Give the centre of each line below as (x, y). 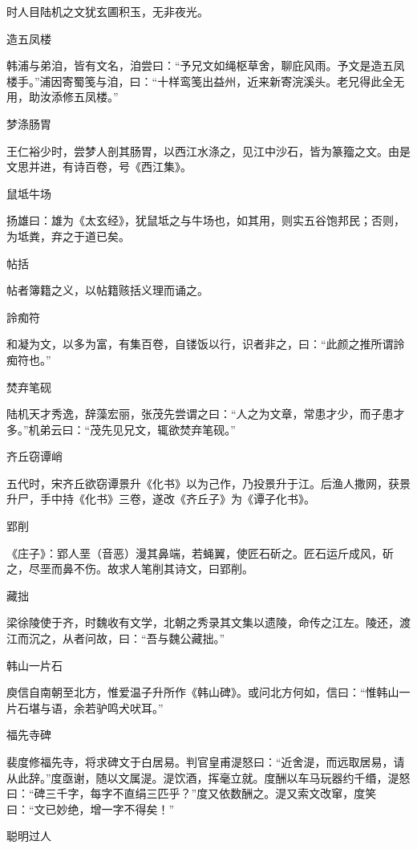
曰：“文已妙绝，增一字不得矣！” (91, 808)
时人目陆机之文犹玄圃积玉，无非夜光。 (107, 11)
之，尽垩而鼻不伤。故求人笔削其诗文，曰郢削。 (130, 569)
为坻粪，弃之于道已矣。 (68, 236)
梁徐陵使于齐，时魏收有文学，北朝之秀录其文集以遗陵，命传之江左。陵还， (203, 622)
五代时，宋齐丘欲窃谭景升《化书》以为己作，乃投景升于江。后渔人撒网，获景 (208, 483)
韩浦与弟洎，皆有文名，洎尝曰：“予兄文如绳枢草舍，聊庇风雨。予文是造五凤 (206, 65)
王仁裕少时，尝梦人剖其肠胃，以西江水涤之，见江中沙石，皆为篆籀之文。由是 (208, 150)
